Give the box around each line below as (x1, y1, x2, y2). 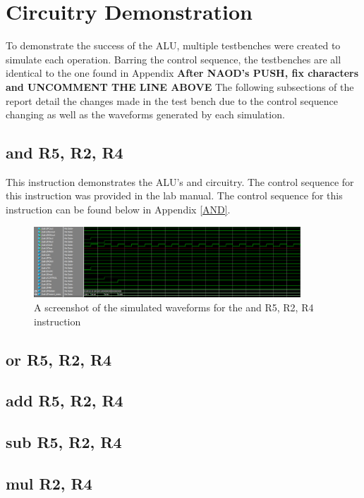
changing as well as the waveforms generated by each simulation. (6, 107, 285, 122)
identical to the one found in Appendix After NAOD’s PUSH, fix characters (6, 66, 359, 80)
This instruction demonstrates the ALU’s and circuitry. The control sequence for (6, 174, 354, 189)
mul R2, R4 (6, 472, 92, 494)
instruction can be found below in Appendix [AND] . (6, 202, 231, 217)
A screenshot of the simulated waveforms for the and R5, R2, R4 (34, 300, 314, 315)
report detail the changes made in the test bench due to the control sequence (6, 93, 338, 108)
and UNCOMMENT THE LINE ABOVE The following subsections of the (6, 79, 354, 94)
